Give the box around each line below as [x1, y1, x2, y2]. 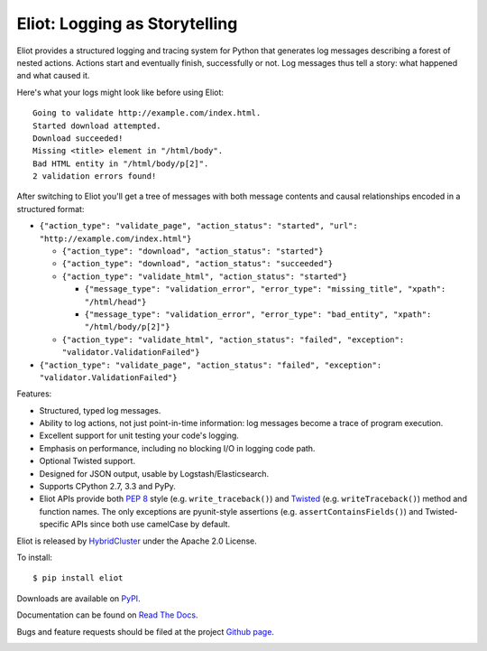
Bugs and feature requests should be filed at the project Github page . [16, 626, 275, 637]
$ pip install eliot [32, 573, 124, 583]
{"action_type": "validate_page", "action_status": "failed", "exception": [39, 359, 382, 370]
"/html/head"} [84, 296, 147, 307]
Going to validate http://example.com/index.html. [32, 108, 262, 118]
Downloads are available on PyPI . [16, 592, 141, 604]
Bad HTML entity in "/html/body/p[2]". [32, 158, 209, 169]
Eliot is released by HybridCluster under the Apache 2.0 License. [16, 535, 257, 546]
